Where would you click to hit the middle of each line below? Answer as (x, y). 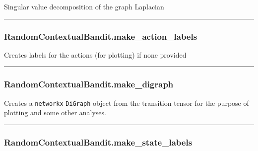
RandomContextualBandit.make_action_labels (101, 36)
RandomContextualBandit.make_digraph (89, 84)
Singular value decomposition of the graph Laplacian (84, 6)
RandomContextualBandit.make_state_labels (98, 142)
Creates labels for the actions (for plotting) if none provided (95, 54)
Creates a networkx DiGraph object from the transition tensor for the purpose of (127, 103)
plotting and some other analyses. (55, 113)
